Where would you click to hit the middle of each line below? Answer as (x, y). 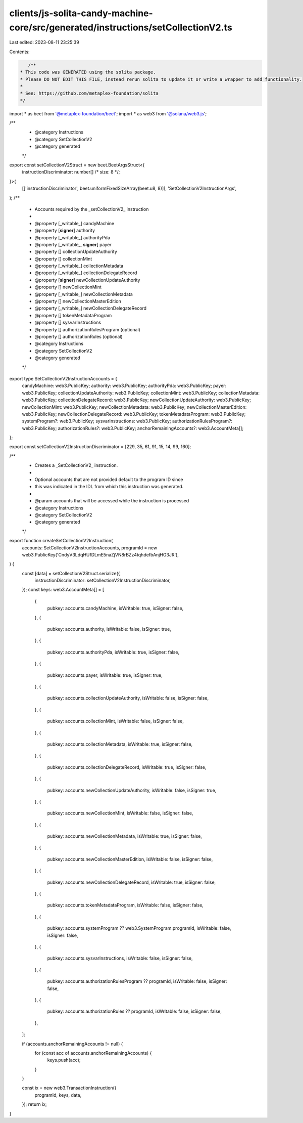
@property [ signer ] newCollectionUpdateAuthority (87, 280)
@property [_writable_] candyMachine (74, 223)
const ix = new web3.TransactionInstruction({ (69, 1088)
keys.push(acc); (64, 1060)
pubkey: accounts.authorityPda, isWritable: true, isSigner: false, (113, 652)
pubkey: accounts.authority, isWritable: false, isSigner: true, (109, 629)
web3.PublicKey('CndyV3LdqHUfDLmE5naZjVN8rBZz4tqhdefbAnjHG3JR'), (100, 554)
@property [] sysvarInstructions (68, 322)
